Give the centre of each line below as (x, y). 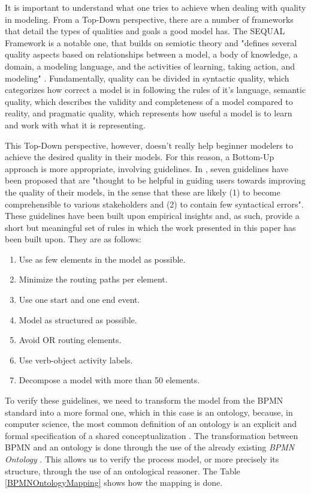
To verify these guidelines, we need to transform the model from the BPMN (144, 400)
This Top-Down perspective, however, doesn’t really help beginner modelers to (149, 145)
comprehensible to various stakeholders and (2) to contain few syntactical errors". (154, 204)
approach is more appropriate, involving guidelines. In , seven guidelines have (147, 168)
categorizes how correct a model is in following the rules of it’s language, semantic (155, 90)
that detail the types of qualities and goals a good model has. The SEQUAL (145, 31)
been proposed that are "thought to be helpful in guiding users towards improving (155, 180)
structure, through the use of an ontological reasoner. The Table (123, 471)
